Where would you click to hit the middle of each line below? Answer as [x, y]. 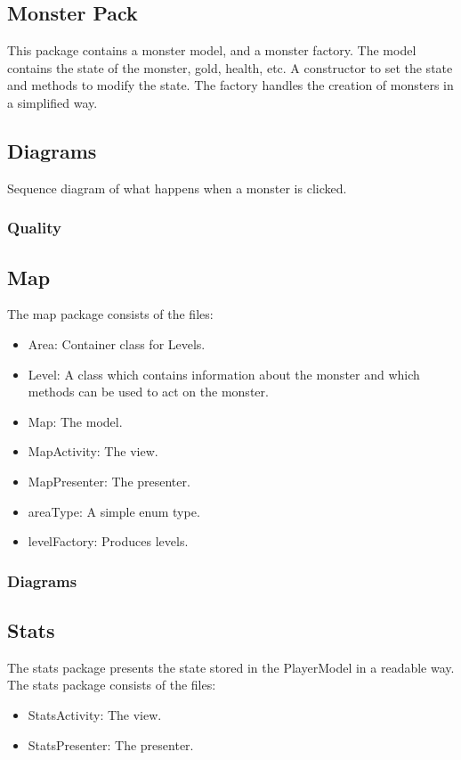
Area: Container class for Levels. [117, 344]
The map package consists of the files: [110, 314]
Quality [34, 228]
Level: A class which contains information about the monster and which [224, 374]
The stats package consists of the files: [112, 685]
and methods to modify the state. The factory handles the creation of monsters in [230, 85]
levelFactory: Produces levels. [108, 541]
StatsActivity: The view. [95, 715]
